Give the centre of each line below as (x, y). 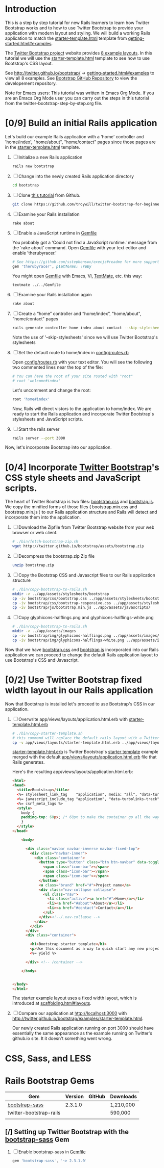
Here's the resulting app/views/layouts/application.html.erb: (72, 772)
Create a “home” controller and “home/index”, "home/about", (80, 313)
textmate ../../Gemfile (36, 285)
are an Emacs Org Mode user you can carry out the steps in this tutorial (77, 98)
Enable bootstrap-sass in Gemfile (52, 1152)
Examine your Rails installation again (55, 295)
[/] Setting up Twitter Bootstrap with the (67, 1132)
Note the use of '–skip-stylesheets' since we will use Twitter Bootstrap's (85, 337)
